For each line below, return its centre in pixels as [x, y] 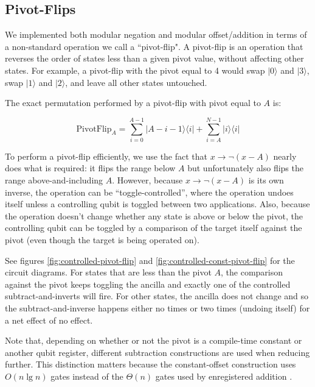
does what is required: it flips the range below [90, 168]
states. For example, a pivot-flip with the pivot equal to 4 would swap [135, 70]
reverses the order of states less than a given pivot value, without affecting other [154, 58]
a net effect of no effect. [49, 320]
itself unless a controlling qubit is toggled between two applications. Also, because [157, 204]
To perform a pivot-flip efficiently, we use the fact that [106, 156]
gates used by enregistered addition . [224, 376]
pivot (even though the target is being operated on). [102, 240]
